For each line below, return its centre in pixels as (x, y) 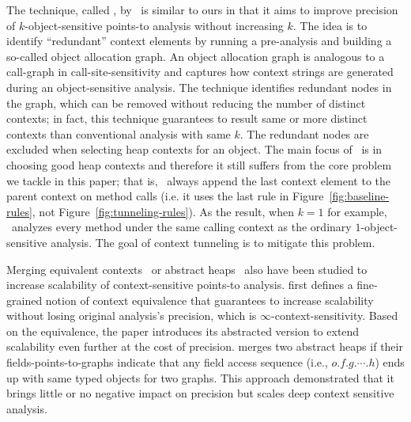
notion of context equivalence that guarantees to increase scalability (209, 300)
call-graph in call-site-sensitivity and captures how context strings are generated (200, 72)
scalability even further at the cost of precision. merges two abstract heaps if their (205, 346)
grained (25, 300)
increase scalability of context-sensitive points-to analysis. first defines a (180, 285)
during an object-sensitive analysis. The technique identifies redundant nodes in (199, 87)
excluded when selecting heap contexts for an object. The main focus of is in (194, 149)
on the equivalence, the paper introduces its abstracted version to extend (183, 331)
